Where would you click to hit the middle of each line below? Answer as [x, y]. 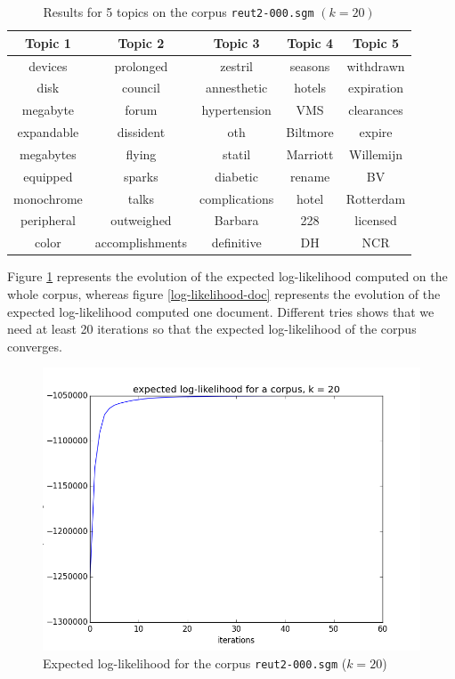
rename [310, 176]
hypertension [236, 110]
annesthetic [237, 88]
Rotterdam [376, 198]
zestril [236, 65]
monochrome [48, 198]
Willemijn [376, 154]
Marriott [310, 154]
